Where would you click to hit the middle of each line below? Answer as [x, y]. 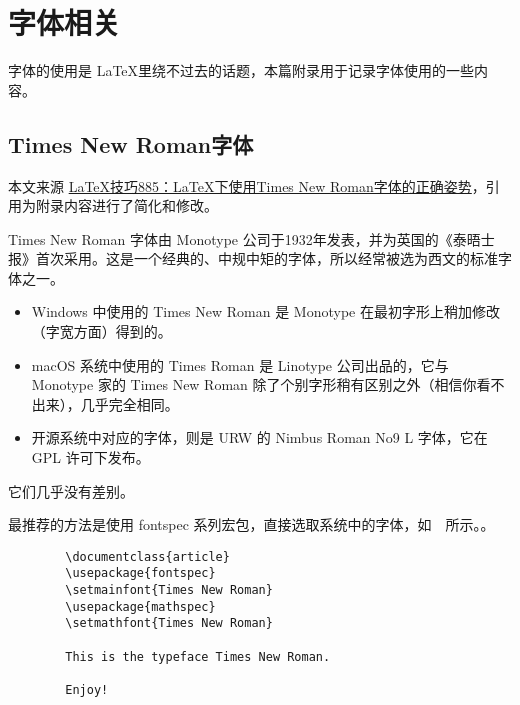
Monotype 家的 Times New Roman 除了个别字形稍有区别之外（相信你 [254, 384]
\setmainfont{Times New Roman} [169, 590]
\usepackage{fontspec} [140, 573]
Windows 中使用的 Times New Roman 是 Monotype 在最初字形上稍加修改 [265, 311]
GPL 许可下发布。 [90, 457]
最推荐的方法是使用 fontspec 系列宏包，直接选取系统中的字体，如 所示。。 [251, 524]
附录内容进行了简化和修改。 [126, 205]
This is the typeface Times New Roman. [198, 656]
